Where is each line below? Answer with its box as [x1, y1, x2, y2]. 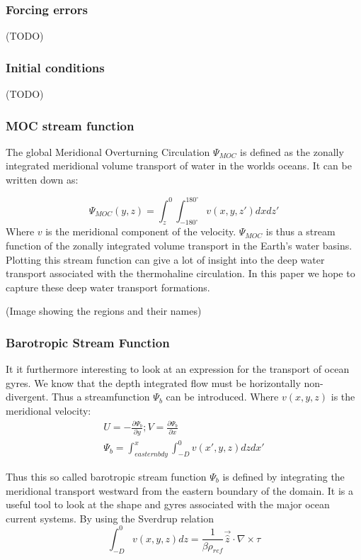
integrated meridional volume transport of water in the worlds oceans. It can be [6, 158, 352, 173]
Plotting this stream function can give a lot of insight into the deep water [6, 252, 325, 267]
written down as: [6, 172, 79, 187]
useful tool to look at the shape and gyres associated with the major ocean [6, 497, 330, 512]
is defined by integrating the [222, 469, 345, 484]
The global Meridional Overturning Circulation [6, 144, 210, 159]
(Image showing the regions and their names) [6, 303, 202, 318]
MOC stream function [6, 116, 134, 134]
